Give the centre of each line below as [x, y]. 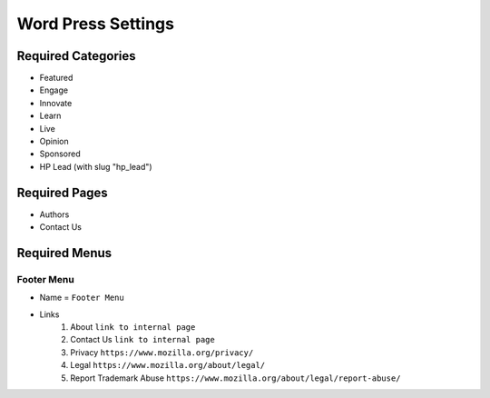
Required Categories [76, 56]
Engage [54, 90]
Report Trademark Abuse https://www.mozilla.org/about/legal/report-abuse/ [235, 378]
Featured [56, 78]
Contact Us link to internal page [142, 340]
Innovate [56, 103]
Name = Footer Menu [82, 298]
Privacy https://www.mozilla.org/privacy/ [162, 352]
